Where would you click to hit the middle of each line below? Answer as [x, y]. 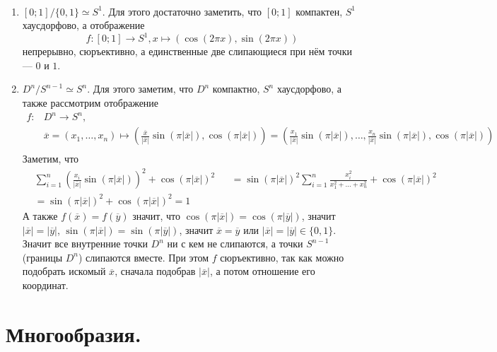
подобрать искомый [64, 271]
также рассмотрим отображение [90, 103]
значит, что [157, 215]
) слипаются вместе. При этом [144, 257]
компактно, [236, 89]
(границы [42, 257]
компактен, [319, 11]
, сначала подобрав [155, 271]
